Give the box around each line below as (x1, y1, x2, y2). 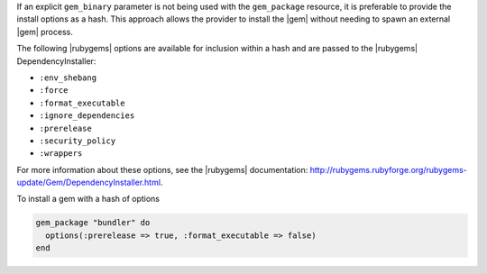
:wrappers (39, 149, 83, 159)
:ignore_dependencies (39, 111, 135, 121)
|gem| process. (16, 26, 74, 37)
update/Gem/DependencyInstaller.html (16, 177, 161, 188)
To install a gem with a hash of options (16, 194, 160, 205)
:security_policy (39, 135, 116, 146)
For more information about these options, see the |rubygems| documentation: (16, 164, 308, 175)
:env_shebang (39, 72, 97, 83)
